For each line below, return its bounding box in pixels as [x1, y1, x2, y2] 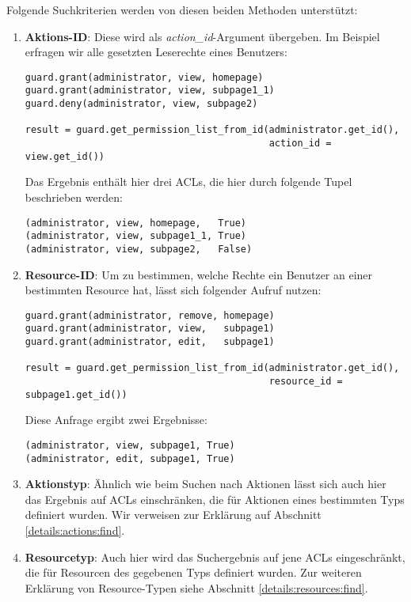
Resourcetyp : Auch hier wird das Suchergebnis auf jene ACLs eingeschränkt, [25, 548, 405, 565]
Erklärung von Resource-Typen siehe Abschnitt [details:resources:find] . [25, 579, 368, 596]
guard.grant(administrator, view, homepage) [25, 71, 264, 83]
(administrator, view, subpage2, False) [25, 243, 253, 255]
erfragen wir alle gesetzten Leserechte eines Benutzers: [25, 44, 287, 60]
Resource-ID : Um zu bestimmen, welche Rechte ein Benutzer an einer [25, 266, 373, 282]
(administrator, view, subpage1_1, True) [25, 230, 246, 242]
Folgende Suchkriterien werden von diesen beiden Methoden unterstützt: [6, 2, 358, 17]
